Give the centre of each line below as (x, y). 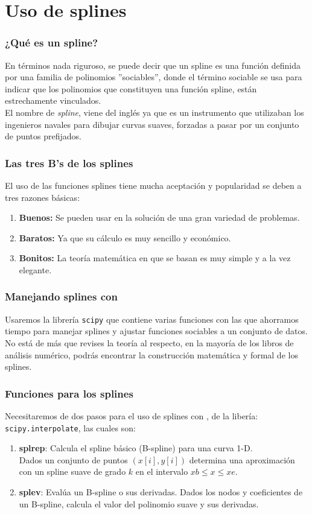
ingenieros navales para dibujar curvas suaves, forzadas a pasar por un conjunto (152, 124)
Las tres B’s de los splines (69, 163)
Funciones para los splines (69, 393)
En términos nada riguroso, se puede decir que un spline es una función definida (153, 65)
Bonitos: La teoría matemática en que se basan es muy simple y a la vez (155, 258)
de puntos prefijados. (43, 136)
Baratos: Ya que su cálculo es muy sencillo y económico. (125, 237)
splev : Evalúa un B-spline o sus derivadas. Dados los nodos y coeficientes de (161, 492)
